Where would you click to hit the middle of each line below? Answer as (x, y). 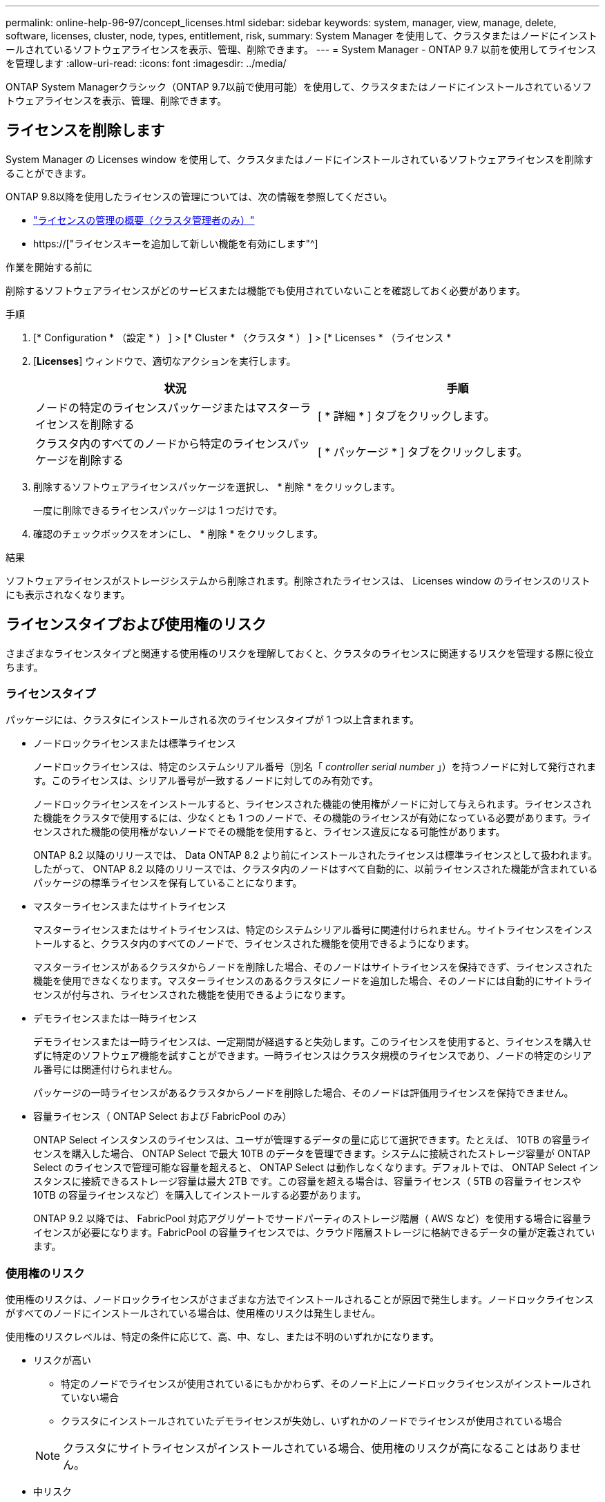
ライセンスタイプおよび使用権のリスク (136, 625)
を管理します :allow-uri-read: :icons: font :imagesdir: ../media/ (146, 63)
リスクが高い (62, 1360)
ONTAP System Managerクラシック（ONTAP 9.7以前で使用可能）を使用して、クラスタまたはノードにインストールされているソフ (299, 87)
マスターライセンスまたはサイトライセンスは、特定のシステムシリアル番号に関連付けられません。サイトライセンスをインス (313, 930)
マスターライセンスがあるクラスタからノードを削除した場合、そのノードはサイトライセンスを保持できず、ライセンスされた (313, 967)
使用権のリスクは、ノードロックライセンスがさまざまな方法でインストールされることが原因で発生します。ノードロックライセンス (300, 1300)
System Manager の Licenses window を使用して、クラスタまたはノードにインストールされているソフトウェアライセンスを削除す (300, 159)
